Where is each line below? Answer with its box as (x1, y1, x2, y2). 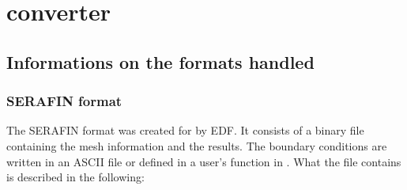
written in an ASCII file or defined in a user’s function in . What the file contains (6, 153, 401, 169)
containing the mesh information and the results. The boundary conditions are (6, 137, 387, 154)
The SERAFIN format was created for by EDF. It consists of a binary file (6, 122, 364, 139)
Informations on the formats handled (6, 49, 315, 74)
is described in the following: (6, 169, 145, 185)
